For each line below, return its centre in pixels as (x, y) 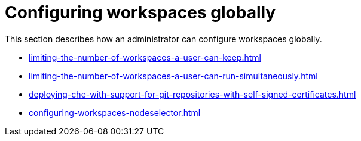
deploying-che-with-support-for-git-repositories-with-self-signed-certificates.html (192, 94)
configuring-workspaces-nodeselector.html (115, 112)
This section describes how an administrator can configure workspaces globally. (163, 39)
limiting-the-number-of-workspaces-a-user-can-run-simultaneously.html (173, 76)
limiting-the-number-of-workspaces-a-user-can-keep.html (145, 57)
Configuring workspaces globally (140, 12)
